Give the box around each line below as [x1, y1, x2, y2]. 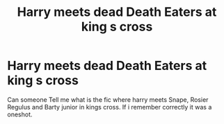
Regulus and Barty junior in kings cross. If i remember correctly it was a [7, 103, 212, 111]
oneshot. [7, 110, 33, 118]
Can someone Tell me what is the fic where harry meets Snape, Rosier [7, 95, 209, 104]
